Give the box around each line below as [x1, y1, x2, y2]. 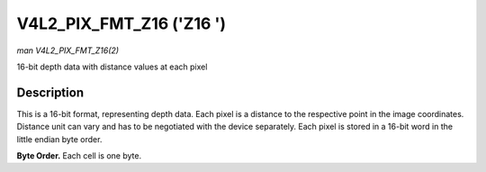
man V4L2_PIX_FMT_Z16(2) [16, 45, 120, 56]
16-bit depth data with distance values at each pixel [16, 61, 208, 72]
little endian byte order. [16, 133, 103, 144]
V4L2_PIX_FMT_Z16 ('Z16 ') [16, 14, 227, 33]
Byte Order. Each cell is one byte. [16, 150, 142, 161]
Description [16, 85, 85, 100]
